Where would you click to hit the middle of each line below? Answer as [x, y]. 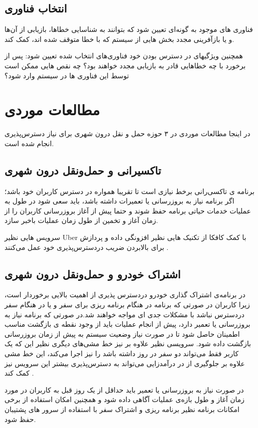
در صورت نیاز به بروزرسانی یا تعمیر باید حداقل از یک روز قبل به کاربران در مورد [124, 389]
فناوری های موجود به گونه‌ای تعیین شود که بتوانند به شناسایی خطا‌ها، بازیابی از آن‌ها [129, 29]
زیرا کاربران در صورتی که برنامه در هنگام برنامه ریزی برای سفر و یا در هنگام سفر [127, 305]
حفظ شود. [20, 419]
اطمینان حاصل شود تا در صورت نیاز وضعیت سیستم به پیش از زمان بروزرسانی [122, 333]
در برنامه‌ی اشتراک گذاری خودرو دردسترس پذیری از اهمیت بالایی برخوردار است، [125, 295]
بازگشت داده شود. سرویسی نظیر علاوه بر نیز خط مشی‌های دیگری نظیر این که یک [128, 343]
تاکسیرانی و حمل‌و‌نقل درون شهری [83, 170]
